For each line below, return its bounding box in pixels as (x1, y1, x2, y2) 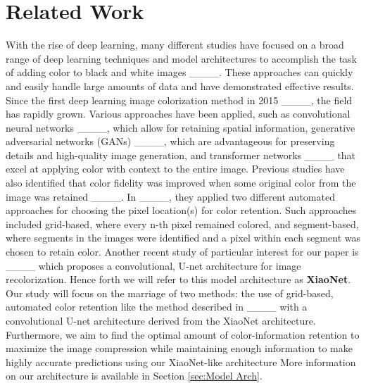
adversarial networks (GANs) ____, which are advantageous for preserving (6, 134, 335, 149)
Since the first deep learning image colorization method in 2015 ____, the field (6, 92, 353, 107)
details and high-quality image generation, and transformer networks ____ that (6, 147, 356, 162)
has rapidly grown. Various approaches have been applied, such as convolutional (6, 106, 351, 121)
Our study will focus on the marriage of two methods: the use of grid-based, (6, 285, 334, 300)
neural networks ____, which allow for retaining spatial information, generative (6, 120, 355, 134)
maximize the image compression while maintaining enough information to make (6, 341, 353, 356)
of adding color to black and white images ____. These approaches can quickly (6, 65, 353, 80)
